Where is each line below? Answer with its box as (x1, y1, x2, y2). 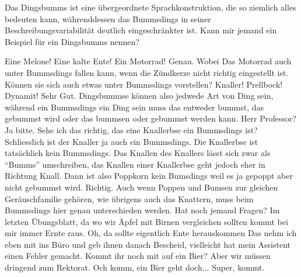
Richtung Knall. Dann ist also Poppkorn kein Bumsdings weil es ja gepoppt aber (5, 169, 293, 182)
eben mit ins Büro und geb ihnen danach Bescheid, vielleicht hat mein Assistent (5, 238, 291, 250)
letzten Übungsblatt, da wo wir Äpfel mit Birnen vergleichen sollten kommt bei (5, 215, 288, 227)
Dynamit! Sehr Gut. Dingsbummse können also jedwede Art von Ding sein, (5, 89, 274, 102)
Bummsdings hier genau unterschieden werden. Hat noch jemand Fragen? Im (5, 204, 280, 216)
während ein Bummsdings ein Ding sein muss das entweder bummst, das (5, 101, 264, 113)
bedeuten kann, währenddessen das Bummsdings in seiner (5, 12, 211, 25)
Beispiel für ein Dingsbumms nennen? (5, 35, 139, 47)
